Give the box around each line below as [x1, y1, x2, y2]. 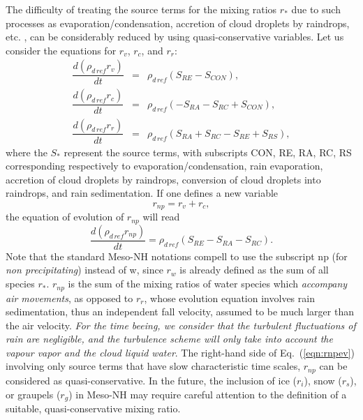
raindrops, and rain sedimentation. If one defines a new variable [6, 186, 279, 200]
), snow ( [304, 373, 342, 387]
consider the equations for [6, 43, 117, 57]
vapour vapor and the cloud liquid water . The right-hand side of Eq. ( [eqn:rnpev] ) [6, 345, 355, 359]
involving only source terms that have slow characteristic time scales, [6, 359, 301, 373]
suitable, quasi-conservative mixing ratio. [6, 400, 181, 415]
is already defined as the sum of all [179, 262, 329, 277]
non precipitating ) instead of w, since [6, 262, 163, 277]
